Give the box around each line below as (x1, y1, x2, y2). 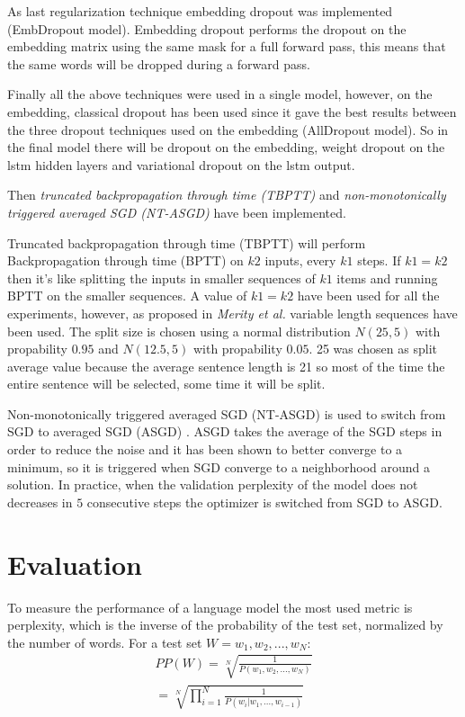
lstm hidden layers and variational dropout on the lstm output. (7, 155, 355, 174)
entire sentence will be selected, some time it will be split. (7, 374, 326, 393)
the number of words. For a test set (7, 632, 202, 651)
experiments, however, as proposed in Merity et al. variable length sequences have (7, 303, 458, 322)
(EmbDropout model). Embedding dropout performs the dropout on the (7, 19, 407, 38)
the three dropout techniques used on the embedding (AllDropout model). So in (7, 120, 449, 139)
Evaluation (7, 545, 142, 582)
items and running (336, 268, 438, 287)
